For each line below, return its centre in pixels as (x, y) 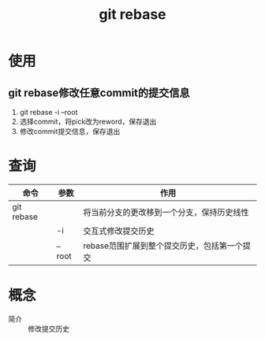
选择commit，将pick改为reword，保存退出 (88, 121)
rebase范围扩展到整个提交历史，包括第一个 (162, 246)
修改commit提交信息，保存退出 (70, 131)
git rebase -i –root (49, 112)
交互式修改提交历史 (118, 231)
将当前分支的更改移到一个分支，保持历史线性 (166, 212)
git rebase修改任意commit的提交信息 (99, 93)
